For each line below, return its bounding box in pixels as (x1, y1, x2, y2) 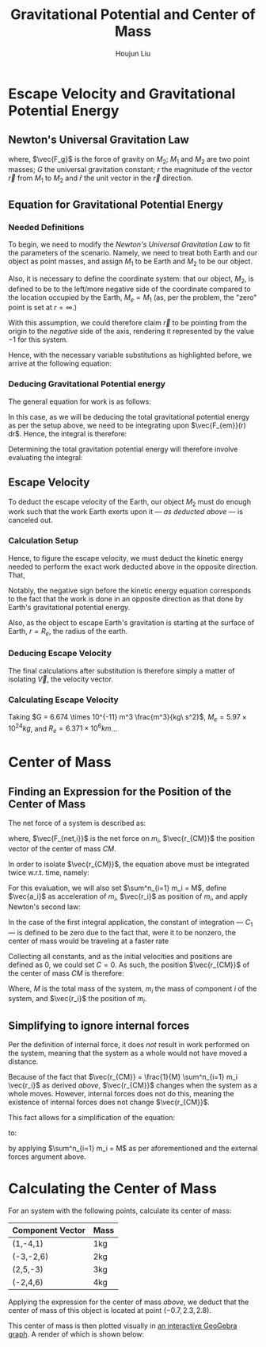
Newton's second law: (8, 902, 82, 911)
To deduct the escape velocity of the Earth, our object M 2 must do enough (8, 497, 252, 508)
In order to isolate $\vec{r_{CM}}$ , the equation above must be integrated (8, 859, 249, 869)
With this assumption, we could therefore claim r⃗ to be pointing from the (8, 318, 248, 328)
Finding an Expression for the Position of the (8, 785, 232, 798)
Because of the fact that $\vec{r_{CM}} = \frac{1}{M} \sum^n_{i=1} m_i (8, 1073, 238, 1082)
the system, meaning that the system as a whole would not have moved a (8, 1049, 248, 1058)
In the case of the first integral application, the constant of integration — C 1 (8, 917, 253, 929)
